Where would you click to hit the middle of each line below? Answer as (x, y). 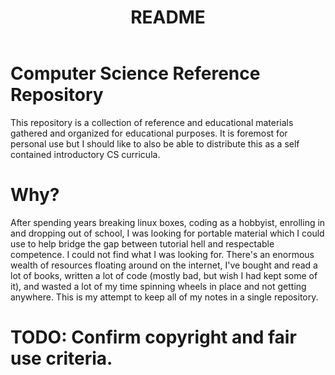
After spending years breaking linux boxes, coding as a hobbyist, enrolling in (168, 222)
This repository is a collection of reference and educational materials (152, 122)
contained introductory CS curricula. (85, 154)
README (168, 17)
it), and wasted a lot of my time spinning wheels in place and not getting (158, 286)
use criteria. (61, 358)
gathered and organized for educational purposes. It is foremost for (149, 133)
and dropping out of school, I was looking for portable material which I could (167, 233)
